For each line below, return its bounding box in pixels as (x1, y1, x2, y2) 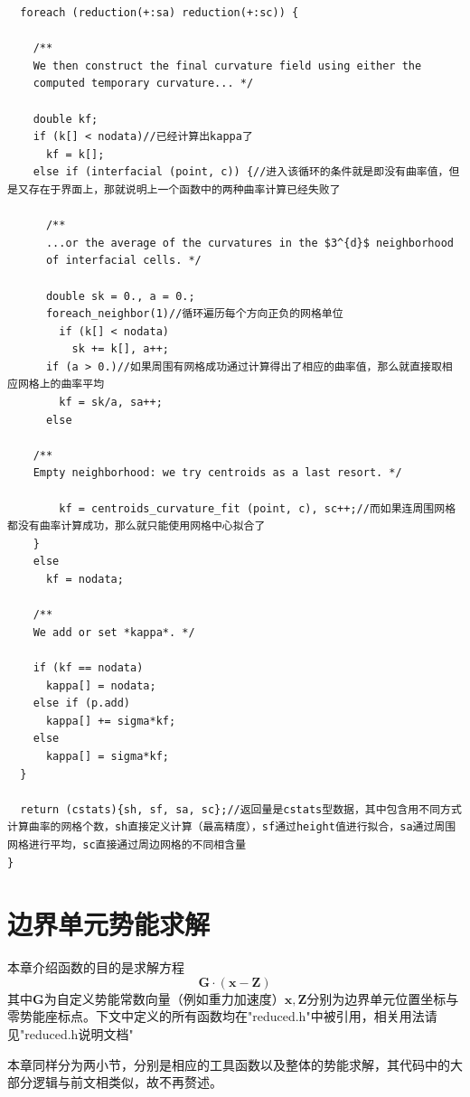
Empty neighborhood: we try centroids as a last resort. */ (33, 466, 402, 480)
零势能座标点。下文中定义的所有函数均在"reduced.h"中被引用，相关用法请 (7, 1007, 437, 1026)
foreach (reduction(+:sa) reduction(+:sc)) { (20, 6, 299, 19)
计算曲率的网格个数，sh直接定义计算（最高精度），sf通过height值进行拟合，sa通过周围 (7, 820, 456, 834)
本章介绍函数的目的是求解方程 (7, 958, 184, 977)
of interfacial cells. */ (45, 254, 202, 267)
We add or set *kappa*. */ (33, 625, 195, 639)
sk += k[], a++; (71, 342, 169, 356)
